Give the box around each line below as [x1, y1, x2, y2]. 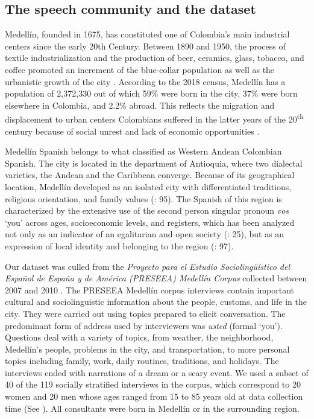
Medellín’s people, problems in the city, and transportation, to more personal [5, 342, 290, 355]
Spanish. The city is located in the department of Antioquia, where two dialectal [5, 156, 303, 169]
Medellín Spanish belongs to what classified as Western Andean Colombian [5, 145, 282, 158]
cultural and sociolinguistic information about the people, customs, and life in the [5, 295, 307, 308]
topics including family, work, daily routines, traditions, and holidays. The [5, 354, 279, 367]
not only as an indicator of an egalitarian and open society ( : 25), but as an [5, 228, 284, 240]
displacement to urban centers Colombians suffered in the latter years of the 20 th [5, 111, 304, 126]
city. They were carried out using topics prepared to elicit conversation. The [5, 307, 286, 319]
